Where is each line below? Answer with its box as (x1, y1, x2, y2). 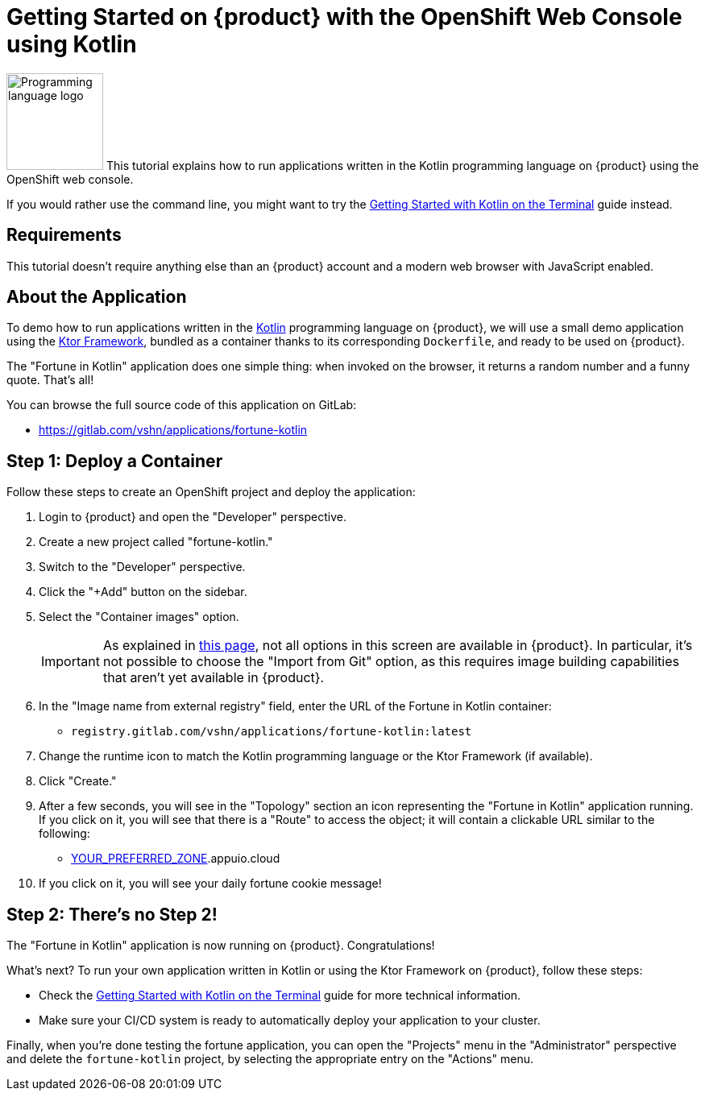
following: (39, 826, 90, 841)
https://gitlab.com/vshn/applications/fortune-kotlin (39, 423, 308, 437)
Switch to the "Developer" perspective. (39, 560, 246, 574)
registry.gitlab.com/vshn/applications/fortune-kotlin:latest (71, 725, 472, 739)
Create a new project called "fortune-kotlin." (39, 535, 273, 549)
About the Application (6, 287, 187, 308)
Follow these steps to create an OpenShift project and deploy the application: (6, 485, 416, 499)
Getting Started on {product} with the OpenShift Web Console (6, 3, 682, 31)
